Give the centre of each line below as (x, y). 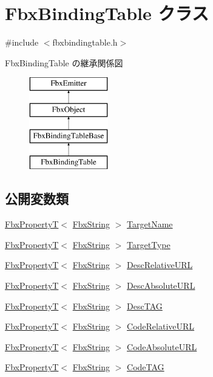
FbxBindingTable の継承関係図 (64, 62)
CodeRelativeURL (161, 326)
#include (22, 42)
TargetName (150, 224)
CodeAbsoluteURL (162, 346)
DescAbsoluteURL (161, 285)
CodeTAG (146, 367)
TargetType (149, 244)
